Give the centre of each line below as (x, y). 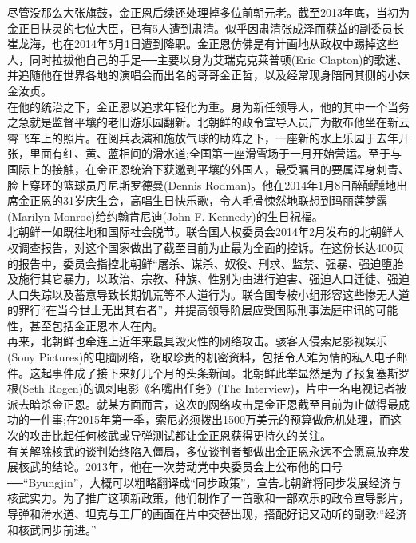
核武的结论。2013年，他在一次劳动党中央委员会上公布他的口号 (180, 467)
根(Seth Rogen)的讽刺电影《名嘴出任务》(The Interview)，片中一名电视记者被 (207, 388)
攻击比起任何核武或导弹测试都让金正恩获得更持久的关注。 (180, 435)
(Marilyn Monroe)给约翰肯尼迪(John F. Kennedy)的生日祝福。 (165, 216)
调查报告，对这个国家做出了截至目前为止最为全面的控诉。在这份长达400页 (211, 247)
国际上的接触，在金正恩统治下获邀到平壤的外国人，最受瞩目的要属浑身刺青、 (208, 168)
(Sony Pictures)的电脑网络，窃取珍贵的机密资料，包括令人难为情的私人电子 (202, 357)
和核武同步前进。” (52, 529)
